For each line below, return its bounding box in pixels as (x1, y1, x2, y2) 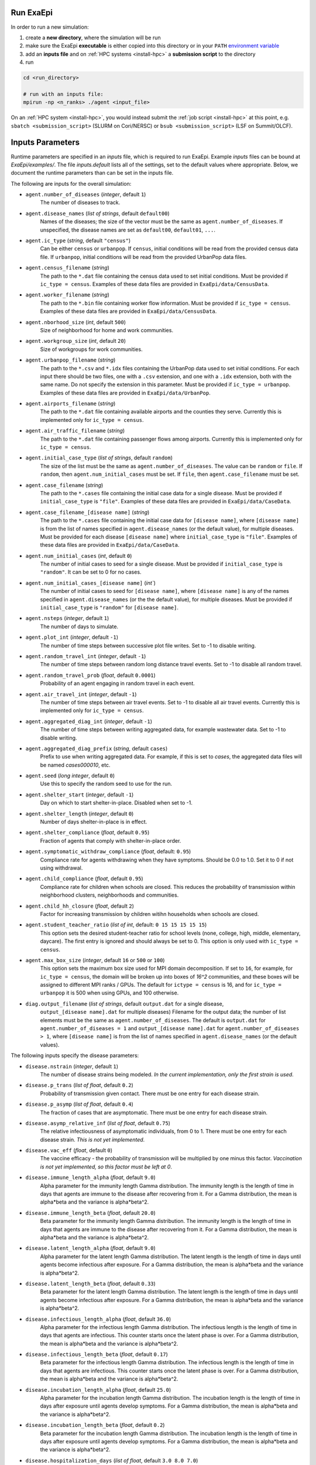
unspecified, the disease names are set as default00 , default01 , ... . (40, 226, 216, 233)
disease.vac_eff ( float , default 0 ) (25, 1147, 113, 1154)
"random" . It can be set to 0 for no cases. (40, 568, 142, 575)
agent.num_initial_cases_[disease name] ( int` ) (25, 579, 156, 586)
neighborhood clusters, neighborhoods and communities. (40, 891, 179, 899)
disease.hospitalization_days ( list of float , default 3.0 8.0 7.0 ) (25, 1457, 198, 1464)
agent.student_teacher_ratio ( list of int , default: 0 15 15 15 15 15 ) (25, 921, 207, 928)
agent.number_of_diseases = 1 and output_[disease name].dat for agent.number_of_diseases (40, 1025, 300, 1032)
